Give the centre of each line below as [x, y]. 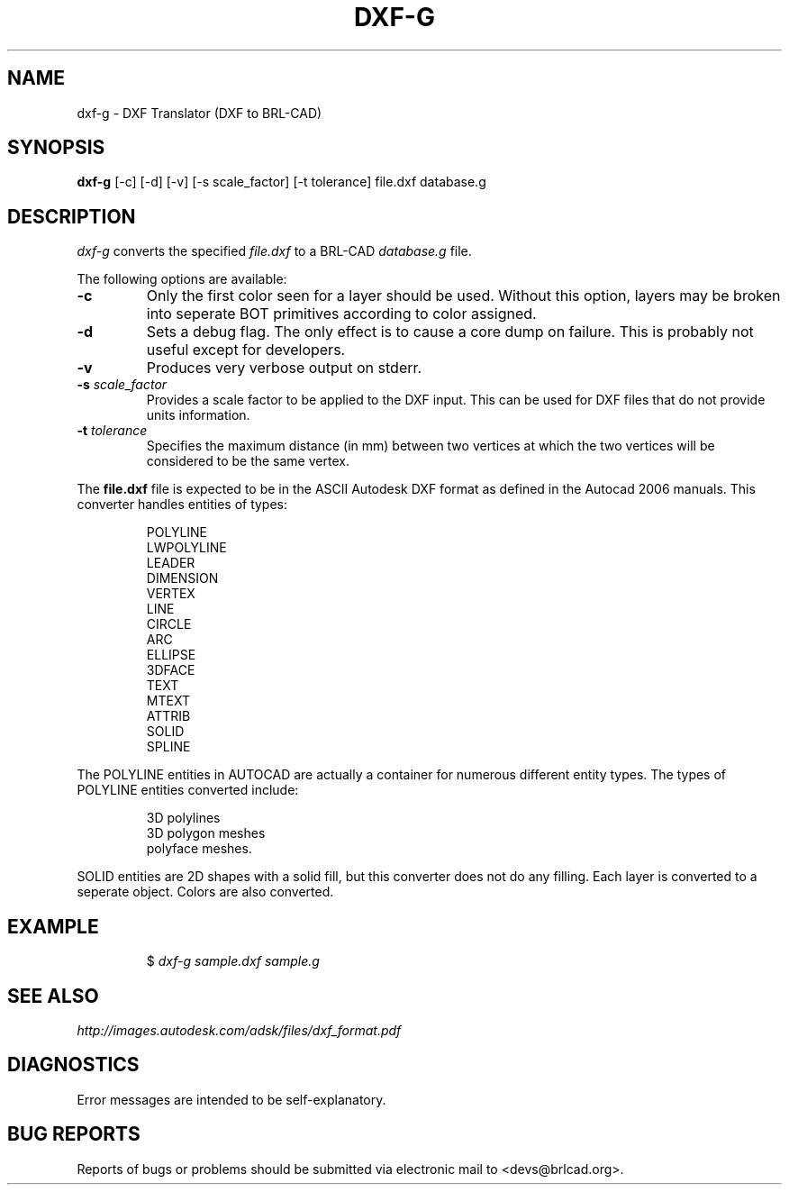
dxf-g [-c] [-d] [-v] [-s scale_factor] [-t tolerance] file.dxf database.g [281, 182]
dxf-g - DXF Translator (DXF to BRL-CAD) [200, 113]
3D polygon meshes [206, 833]
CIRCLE [169, 624]
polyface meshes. [199, 849]
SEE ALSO [53, 996]
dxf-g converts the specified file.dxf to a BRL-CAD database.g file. [274, 251]
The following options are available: [182, 279]
